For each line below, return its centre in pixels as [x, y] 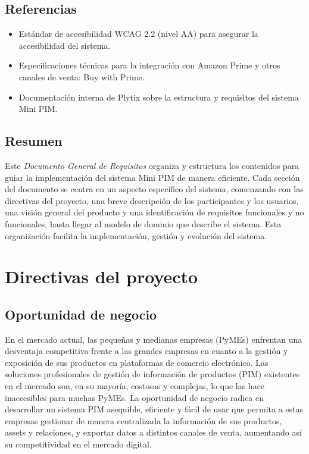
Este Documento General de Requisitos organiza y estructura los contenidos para [152, 165]
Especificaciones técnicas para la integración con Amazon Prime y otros [149, 65]
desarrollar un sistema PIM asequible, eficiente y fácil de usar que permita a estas [154, 409]
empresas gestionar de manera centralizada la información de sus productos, [143, 420]
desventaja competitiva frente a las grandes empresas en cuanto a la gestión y [146, 351]
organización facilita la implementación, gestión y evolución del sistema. [136, 235]
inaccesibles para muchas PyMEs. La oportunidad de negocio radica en [135, 397]
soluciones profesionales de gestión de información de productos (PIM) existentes [152, 374]
